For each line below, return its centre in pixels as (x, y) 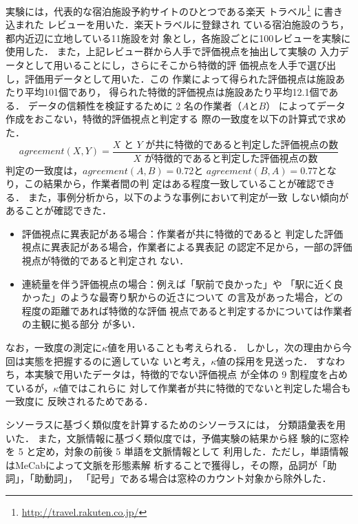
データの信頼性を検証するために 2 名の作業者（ (135, 105)
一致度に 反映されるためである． (80, 401)
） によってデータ (306, 105)
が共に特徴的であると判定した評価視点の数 (242, 145)
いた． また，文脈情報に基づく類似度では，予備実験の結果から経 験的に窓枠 (178, 438)
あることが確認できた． (59, 210)
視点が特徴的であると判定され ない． (105, 261)
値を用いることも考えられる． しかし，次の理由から (225, 347)
